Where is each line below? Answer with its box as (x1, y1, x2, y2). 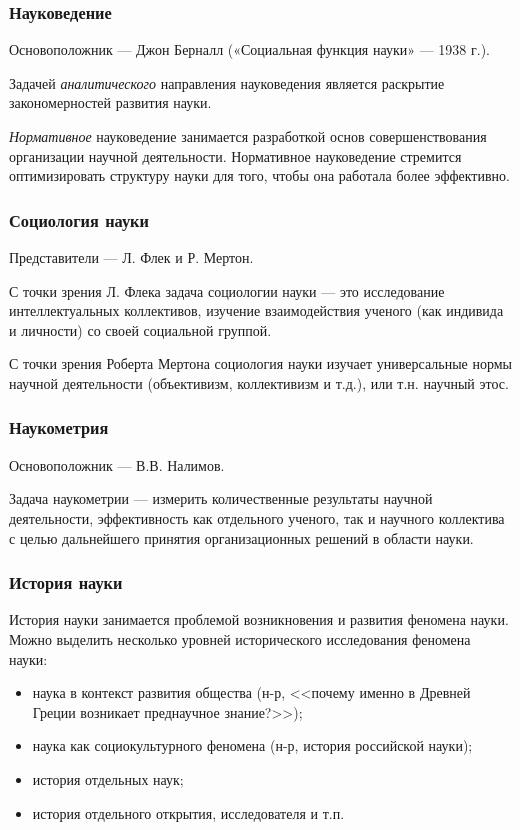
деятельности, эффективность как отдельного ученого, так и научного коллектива (9, 507, 505, 528)
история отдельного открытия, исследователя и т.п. (32, 802, 345, 823)
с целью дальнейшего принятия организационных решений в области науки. (9, 527, 474, 548)
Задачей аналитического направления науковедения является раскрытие (9, 72, 445, 93)
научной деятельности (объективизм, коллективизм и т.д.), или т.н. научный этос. (9, 372, 509, 393)
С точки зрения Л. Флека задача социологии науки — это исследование (9, 280, 445, 301)
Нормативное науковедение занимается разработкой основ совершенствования (9, 126, 487, 146)
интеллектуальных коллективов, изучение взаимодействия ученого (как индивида (9, 300, 504, 321)
